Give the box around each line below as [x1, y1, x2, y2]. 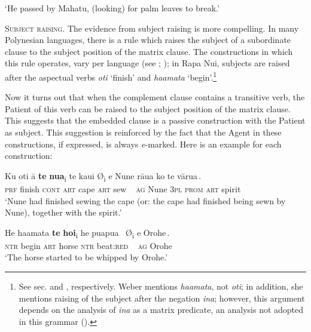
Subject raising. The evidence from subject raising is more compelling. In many [5, 21, 299, 34]
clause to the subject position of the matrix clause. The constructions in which [5, 45, 293, 57]
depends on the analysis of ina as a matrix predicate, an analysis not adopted [19, 303, 304, 316]
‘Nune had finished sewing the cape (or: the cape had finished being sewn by [5, 194, 286, 207]
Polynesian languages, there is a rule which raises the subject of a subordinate [5, 33, 291, 46]
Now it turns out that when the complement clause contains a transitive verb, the [5, 91, 305, 103]
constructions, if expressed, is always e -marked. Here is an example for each [5, 137, 282, 150]
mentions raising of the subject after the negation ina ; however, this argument [19, 291, 305, 304]
